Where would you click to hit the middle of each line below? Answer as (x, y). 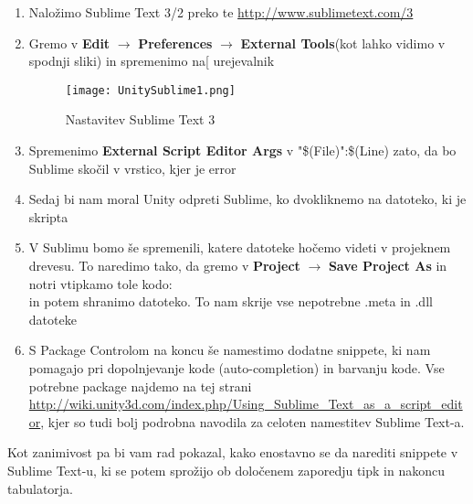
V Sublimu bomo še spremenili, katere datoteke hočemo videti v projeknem (240, 247)
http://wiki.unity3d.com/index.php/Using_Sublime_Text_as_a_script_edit (246, 404)
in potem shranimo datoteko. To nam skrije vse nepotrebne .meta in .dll (231, 301)
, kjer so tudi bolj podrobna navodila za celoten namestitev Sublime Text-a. (252, 421)
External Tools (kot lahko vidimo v (343, 43)
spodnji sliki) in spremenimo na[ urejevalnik (152, 61)
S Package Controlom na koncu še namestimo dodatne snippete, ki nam (230, 350)
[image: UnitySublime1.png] (150, 90)
